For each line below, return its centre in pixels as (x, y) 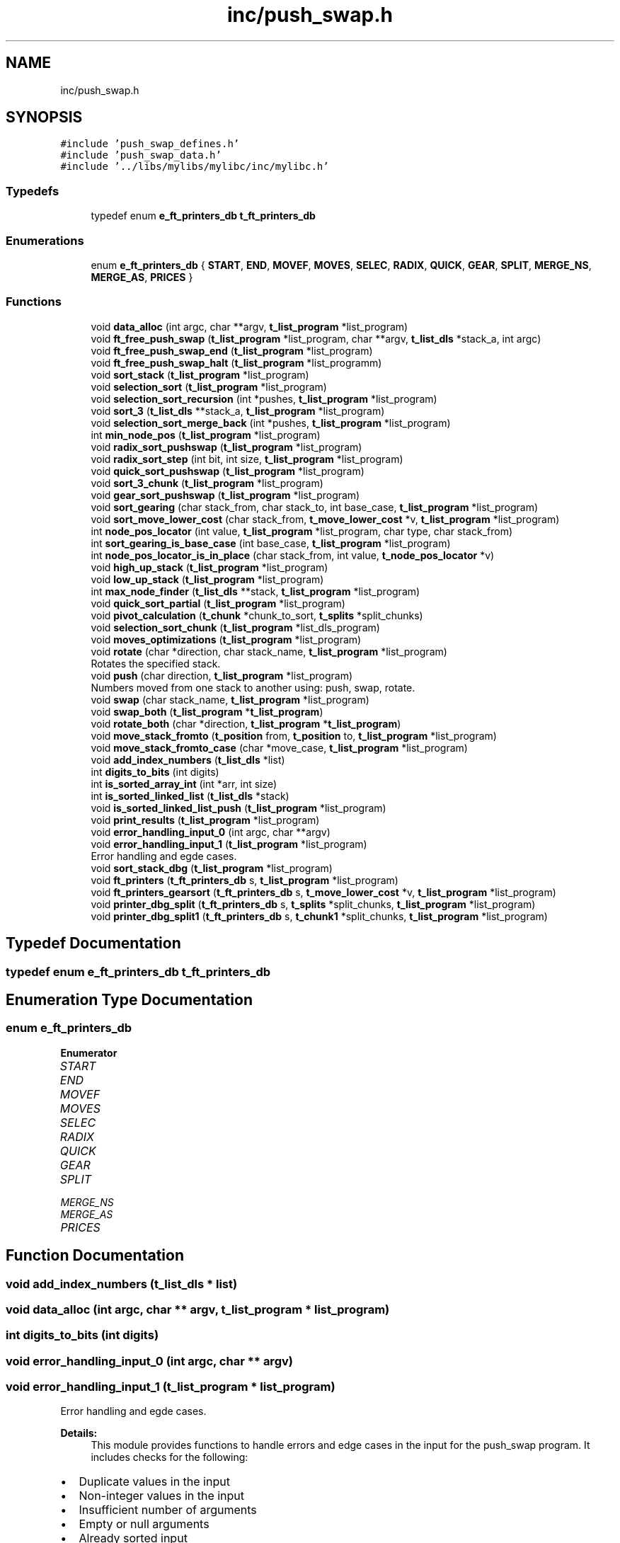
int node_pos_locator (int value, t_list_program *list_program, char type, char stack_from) (302, 531)
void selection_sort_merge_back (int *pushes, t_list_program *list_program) (271, 423)
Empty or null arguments (144, 1524)
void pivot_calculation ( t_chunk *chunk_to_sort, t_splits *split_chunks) (257, 615)
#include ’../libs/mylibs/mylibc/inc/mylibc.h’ (195, 167)
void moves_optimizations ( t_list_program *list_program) (226, 639)
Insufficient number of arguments (168, 1510)
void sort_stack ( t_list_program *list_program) (200, 374)
